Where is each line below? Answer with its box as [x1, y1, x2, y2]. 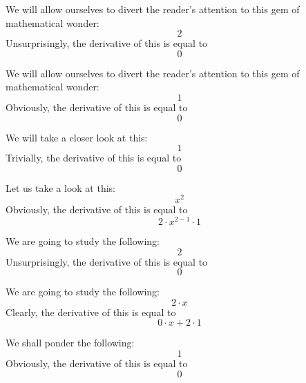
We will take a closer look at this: [6, 130, 148, 144]
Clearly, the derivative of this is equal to [6, 304, 176, 319]
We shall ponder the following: [6, 335, 135, 350]
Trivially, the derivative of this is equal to [6, 150, 182, 165]
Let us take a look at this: [6, 180, 115, 195]
